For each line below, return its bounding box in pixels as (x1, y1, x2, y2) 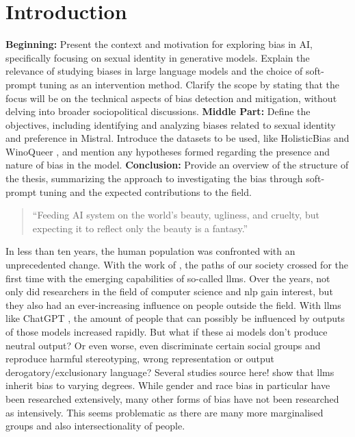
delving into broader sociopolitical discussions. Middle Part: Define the (5, 104, 311, 118)
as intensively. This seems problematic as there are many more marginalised (5, 405, 324, 419)
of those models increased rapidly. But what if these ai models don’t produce (5, 325, 328, 338)
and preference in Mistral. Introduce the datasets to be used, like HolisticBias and (5, 131, 350, 145)
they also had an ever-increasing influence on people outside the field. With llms (5, 297, 341, 312)
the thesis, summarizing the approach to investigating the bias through (5, 171, 303, 186)
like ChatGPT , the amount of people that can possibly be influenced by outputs (5, 311, 345, 325)
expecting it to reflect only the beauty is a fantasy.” (32, 221, 248, 235)
